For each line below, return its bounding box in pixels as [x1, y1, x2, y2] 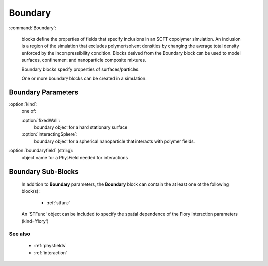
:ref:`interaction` [34, 249, 67, 256]
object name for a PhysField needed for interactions [21, 154, 128, 160]
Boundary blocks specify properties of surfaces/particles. [21, 66, 140, 72]
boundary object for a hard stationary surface [34, 124, 128, 130]
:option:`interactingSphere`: [21, 131, 78, 137]
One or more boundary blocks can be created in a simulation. [21, 75, 147, 81]
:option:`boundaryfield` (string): [9, 147, 74, 154]
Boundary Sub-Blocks [9, 167, 79, 176]
